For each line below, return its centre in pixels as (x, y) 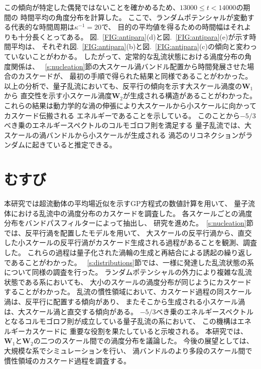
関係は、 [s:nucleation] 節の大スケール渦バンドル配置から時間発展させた (129, 66)
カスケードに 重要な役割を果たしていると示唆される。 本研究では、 (136, 331)
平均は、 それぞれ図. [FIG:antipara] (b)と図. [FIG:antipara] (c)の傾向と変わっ (134, 46)
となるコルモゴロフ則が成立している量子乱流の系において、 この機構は (121, 321)
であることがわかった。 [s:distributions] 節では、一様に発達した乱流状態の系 (129, 262)
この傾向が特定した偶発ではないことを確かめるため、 (92, 7)
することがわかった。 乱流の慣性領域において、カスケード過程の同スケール (128, 292)
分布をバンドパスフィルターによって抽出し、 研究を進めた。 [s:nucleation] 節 (129, 223)
